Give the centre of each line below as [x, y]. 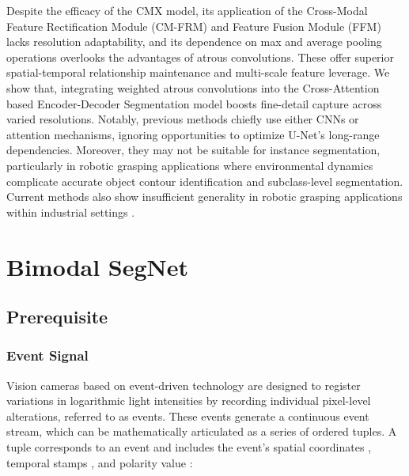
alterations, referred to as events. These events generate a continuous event [188, 416]
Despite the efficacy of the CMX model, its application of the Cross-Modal [187, 10]
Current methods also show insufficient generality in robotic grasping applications [204, 196]
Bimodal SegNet [98, 266]
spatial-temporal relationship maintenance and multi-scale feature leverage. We [198, 72]
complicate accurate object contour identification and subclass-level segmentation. [205, 181]
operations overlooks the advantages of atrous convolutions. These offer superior [200, 57]
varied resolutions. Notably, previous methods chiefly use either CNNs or [183, 119]
